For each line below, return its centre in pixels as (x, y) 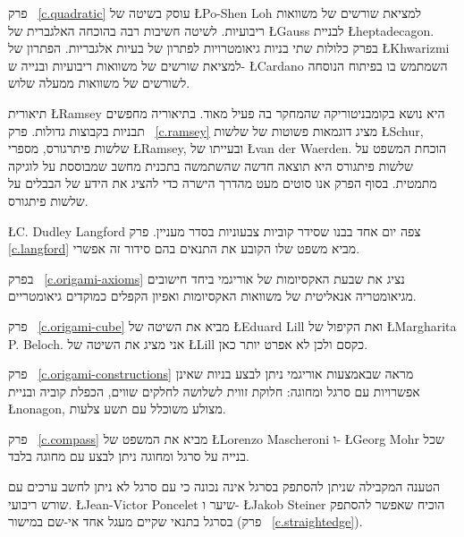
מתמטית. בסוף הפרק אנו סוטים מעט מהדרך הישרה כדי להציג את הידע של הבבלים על (223, 183)
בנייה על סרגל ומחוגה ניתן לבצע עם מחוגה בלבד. (129, 456)
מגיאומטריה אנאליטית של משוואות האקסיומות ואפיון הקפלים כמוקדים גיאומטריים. (212, 296)
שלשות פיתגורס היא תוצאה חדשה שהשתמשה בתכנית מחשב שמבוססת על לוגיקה (211, 165)
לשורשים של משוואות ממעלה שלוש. (99, 83)
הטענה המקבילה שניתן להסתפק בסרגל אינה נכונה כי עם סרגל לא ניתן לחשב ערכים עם (224, 486)
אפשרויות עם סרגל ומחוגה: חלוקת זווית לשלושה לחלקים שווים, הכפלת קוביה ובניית (214, 391)
